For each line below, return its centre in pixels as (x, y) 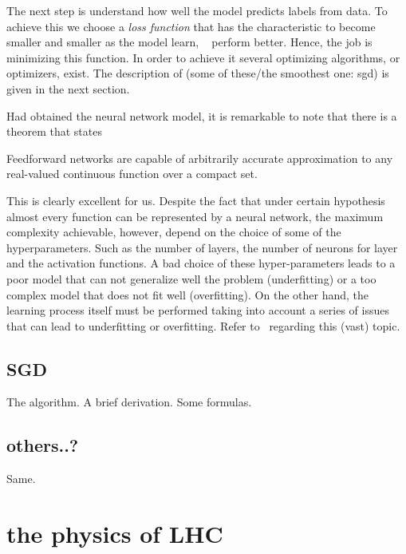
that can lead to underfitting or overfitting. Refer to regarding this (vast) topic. (203, 325)
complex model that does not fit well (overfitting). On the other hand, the (188, 294)
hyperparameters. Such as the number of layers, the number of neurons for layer (202, 247)
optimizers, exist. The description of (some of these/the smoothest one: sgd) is (198, 73)
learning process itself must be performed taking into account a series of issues (198, 310)
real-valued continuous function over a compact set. (132, 174)
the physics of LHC (115, 534)
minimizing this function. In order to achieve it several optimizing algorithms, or (203, 57)
